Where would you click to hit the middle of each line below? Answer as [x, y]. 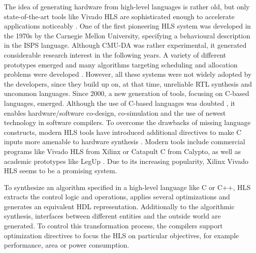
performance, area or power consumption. [67, 245]
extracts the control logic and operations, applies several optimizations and [117, 197]
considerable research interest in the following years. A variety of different [115, 54]
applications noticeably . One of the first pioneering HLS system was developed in [128, 26]
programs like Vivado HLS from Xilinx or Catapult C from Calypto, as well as [122, 151]
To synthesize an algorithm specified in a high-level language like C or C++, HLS [128, 187]
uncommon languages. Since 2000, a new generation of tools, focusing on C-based [127, 93]
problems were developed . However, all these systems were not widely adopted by [128, 74]
